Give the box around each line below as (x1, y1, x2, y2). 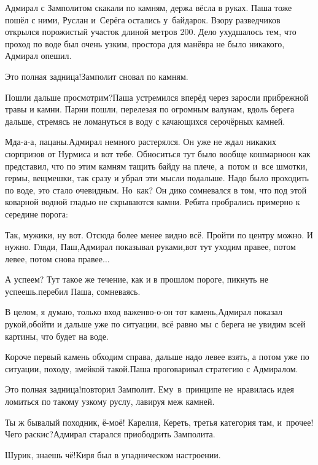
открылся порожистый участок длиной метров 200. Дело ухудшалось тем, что (5, 25, 297, 38)
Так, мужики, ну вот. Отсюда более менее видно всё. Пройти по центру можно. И (5, 228, 313, 241)
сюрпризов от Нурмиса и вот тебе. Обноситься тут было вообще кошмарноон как (5, 147, 311, 160)
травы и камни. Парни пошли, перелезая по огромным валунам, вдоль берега (5, 103, 295, 115)
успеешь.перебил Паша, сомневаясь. (5, 284, 141, 297)
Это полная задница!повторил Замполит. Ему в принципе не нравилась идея (5, 383, 294, 396)
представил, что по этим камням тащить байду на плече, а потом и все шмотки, (5, 159, 308, 172)
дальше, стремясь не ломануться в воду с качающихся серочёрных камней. (5, 114, 285, 127)
